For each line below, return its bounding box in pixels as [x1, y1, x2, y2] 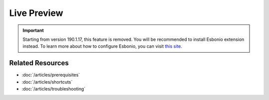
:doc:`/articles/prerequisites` [21, 72, 80, 78]
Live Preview [9, 7, 63, 18]
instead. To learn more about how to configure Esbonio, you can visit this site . [22, 43, 182, 49]
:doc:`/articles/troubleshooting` [21, 86, 86, 92]
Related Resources [9, 59, 69, 67]
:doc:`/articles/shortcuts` [21, 79, 73, 85]
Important [22, 27, 44, 33]
